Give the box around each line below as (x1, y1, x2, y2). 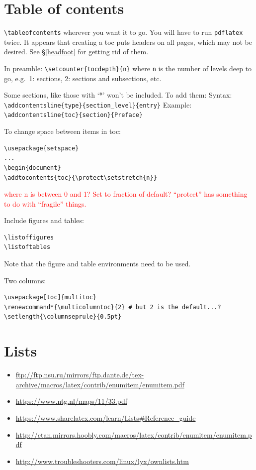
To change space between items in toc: (4, 126, 121, 136)
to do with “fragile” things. (4, 198, 86, 209)
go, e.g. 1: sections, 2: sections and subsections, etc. (4, 73, 162, 83)
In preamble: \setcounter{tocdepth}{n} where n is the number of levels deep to (4, 63, 252, 73)
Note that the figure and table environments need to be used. (4, 258, 191, 269)
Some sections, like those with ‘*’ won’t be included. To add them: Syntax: (4, 90, 232, 100)
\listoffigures (4, 234, 54, 241)
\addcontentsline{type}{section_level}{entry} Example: (4, 99, 192, 110)
